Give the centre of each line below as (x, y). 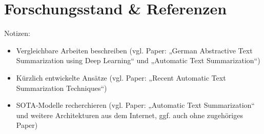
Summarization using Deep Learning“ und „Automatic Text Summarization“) (138, 60)
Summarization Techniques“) (62, 88)
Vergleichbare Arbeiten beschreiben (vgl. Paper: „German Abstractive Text (134, 50)
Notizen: (17, 33)
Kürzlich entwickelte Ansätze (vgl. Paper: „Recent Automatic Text (121, 77)
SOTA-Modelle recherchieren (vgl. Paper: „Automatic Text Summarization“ (135, 105)
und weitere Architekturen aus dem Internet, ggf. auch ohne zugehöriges (129, 115)
